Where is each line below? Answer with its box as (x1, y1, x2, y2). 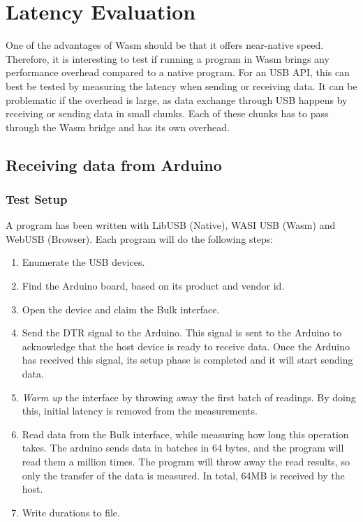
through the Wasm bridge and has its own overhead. (6, 119, 230, 134)
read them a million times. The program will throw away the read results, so (22, 454, 350, 468)
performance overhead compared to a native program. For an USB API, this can (6, 65, 350, 80)
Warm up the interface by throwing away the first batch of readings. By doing (22, 389, 356, 404)
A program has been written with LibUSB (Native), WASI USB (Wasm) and (6, 218, 336, 232)
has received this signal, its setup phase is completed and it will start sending (22, 352, 353, 367)
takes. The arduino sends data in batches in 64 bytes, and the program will (22, 440, 344, 455)
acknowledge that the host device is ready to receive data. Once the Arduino (22, 338, 350, 353)
